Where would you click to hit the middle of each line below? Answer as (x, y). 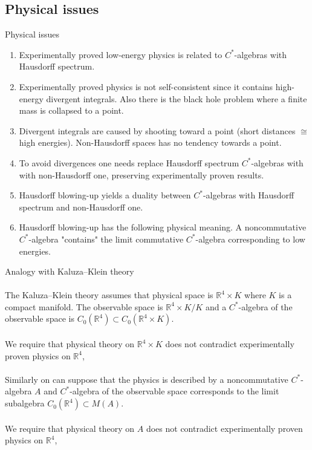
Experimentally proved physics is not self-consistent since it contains (146, 86)
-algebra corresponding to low (250, 239)
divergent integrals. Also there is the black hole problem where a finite (177, 98)
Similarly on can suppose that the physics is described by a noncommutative (147, 379)
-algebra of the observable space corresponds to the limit (174, 391)
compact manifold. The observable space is (84, 306)
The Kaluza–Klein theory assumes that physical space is (109, 295)
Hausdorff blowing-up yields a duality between (105, 195)
